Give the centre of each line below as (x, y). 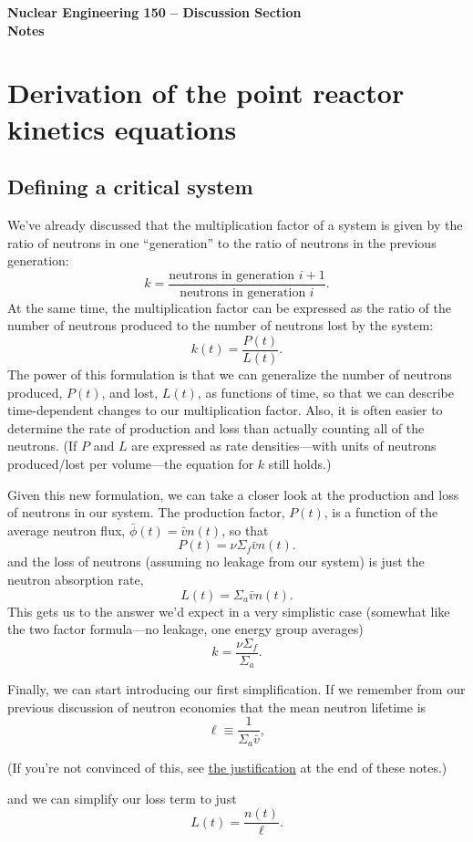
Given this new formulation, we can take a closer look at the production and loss (233, 494)
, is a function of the (381, 512)
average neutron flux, (67, 530)
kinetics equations (122, 128)
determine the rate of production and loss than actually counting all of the (216, 427)
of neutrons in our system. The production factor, (146, 512)
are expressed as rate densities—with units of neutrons (284, 446)
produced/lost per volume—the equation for (131, 464)
